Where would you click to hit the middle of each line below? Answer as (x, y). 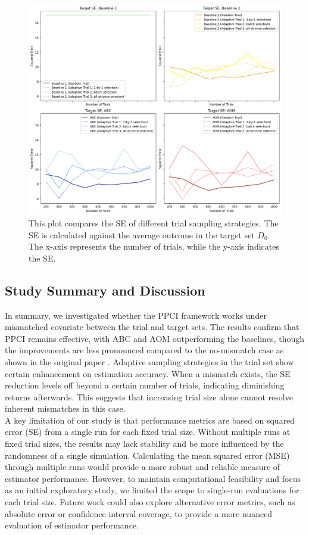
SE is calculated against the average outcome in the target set (142, 234)
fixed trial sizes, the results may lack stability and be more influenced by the (144, 444)
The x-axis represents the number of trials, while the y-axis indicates (154, 246)
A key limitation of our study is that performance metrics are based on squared (150, 420)
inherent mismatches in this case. (65, 408)
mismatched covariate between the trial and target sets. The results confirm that (152, 327)
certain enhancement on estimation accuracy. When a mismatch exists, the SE (148, 373)
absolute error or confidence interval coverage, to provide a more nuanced (139, 513)
